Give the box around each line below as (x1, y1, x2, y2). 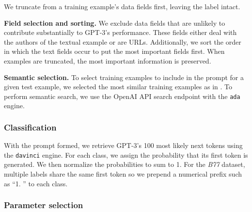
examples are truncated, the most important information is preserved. (4, 55, 211, 65)
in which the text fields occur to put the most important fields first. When (4, 46, 225, 56)
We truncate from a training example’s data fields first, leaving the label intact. (4, 1, 240, 11)
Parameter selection (4, 199, 83, 211)
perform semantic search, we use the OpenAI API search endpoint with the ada (4, 91, 240, 101)
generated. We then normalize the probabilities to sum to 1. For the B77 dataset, (4, 159, 245, 169)
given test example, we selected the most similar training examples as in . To (4, 82, 233, 92)
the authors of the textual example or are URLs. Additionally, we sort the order (4, 36, 241, 47)
